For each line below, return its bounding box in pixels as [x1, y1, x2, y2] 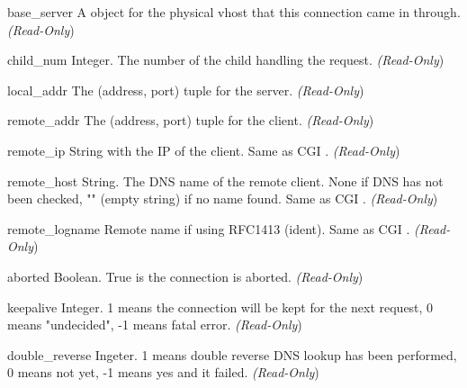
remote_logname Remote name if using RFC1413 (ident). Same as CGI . [7, 219, 410, 238]
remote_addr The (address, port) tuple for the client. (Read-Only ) [7, 111, 374, 130]
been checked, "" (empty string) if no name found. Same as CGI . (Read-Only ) [7, 189, 438, 208]
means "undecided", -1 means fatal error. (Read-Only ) [7, 315, 302, 334]
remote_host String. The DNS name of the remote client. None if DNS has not [7, 171, 444, 190]
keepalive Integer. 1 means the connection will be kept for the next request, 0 [7, 297, 434, 316]
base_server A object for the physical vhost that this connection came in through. [7, 3, 461, 21]
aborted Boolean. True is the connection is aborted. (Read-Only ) [7, 266, 364, 285]
